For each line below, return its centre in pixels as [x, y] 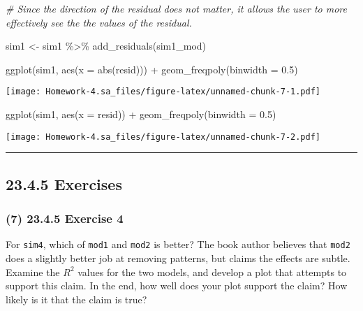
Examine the [33, 272]
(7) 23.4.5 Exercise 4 [65, 218]
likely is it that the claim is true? [76, 299]
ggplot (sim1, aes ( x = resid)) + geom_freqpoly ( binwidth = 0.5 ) [141, 114]
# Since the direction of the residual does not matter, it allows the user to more [176, 8]
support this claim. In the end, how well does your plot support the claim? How [177, 285]
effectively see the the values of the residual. [99, 22]
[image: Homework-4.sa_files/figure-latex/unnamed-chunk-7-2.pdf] [163, 137]
